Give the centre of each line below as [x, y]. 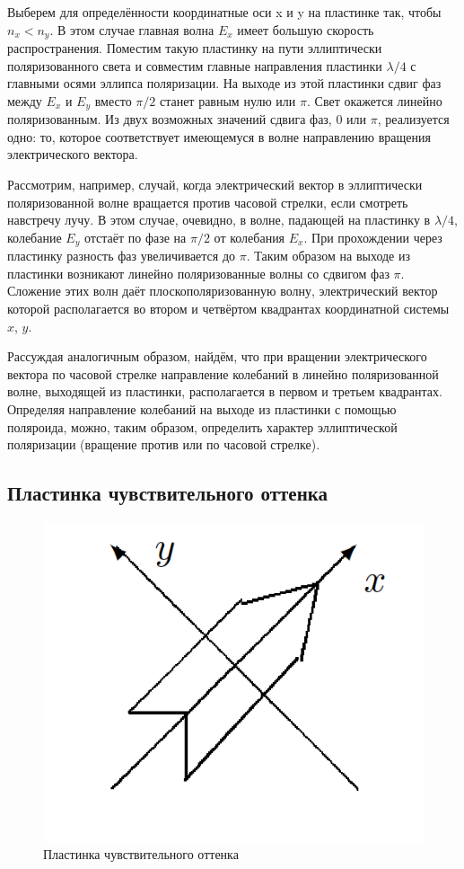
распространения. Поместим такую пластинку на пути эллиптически [195, 48]
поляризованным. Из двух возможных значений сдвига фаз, [170, 119]
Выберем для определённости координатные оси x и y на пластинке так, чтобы [224, 12]
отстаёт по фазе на [135, 237]
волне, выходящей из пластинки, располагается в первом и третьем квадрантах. [225, 391]
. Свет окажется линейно [375, 100]
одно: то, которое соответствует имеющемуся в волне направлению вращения [219, 136]
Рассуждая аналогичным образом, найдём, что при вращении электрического [217, 356]
